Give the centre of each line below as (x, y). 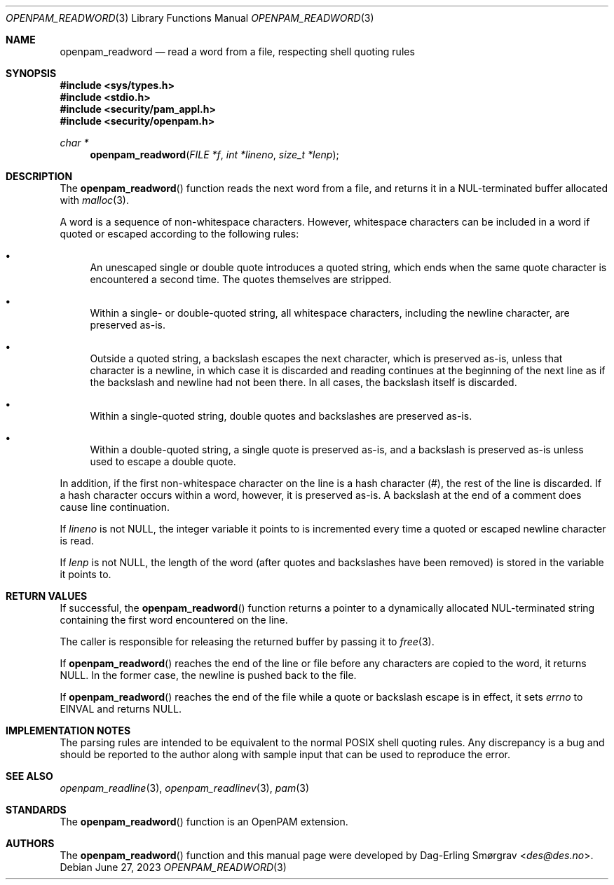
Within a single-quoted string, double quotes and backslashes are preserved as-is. (281, 416)
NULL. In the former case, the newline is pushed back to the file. (208, 675)
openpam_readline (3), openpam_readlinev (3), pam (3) (185, 788)
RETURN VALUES (47, 596)
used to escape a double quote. (163, 461)
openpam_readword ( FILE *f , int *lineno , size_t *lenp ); (214, 155)
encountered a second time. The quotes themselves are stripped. (241, 279)
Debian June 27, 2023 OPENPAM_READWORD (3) (173, 867)
